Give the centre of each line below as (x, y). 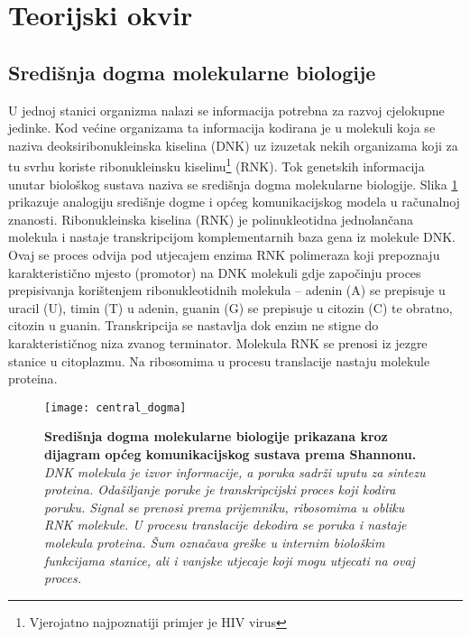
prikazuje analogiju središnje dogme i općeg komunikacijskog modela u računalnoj (234, 202)
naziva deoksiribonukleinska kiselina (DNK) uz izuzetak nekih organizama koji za (233, 145)
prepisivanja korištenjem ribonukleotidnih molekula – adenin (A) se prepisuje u (227, 290)
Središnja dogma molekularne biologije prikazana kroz (216, 436)
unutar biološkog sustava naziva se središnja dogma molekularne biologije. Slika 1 (233, 184)
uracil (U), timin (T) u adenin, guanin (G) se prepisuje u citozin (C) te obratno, (230, 307)
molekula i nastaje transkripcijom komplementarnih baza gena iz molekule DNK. (232, 237)
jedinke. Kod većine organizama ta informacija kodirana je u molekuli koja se (222, 128)
